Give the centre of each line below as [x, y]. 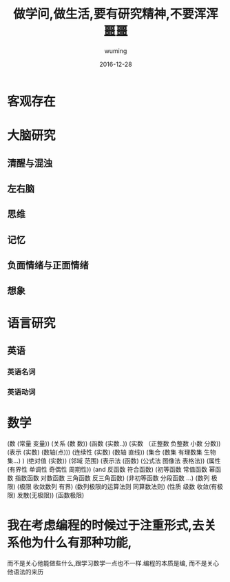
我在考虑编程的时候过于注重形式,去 [106, 526]
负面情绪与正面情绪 [48, 266]
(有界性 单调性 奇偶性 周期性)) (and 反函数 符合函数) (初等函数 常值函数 [107, 469]
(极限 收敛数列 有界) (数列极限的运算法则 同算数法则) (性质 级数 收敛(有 [117, 486]
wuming [116, 51]
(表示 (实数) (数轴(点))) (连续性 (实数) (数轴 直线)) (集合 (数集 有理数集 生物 [112, 452]
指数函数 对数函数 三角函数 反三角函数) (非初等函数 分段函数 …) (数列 [112, 478]
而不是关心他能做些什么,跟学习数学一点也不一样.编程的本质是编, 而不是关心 [113, 563]
